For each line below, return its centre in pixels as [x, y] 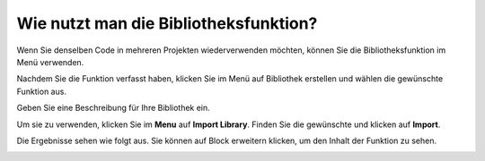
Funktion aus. [42, 91]
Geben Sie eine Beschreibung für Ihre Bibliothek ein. [113, 108]
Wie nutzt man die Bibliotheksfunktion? [167, 23]
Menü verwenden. [50, 62]
